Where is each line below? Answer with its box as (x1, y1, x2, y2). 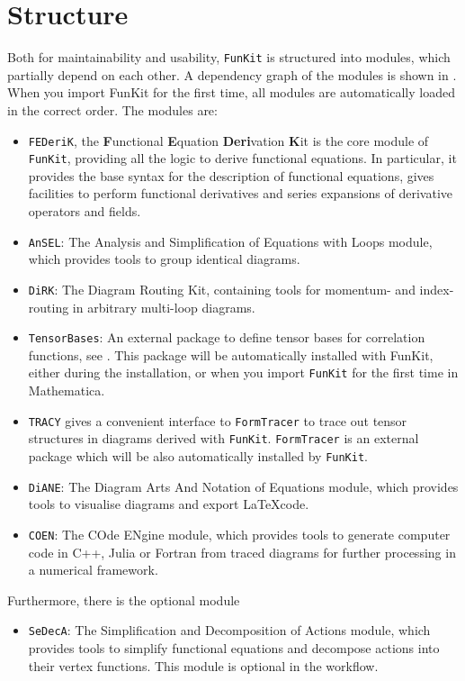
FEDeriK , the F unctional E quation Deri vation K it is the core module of (28, 131, 429, 150)
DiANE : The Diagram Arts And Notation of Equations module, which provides (28, 477, 459, 495)
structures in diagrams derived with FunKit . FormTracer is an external (28, 429, 419, 448)
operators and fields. (28, 202, 141, 221)
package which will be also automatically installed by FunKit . (28, 446, 368, 465)
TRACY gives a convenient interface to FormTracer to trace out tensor (28, 411, 407, 430)
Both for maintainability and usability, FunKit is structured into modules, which (7, 48, 451, 67)
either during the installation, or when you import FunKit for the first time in (28, 363, 459, 382)
